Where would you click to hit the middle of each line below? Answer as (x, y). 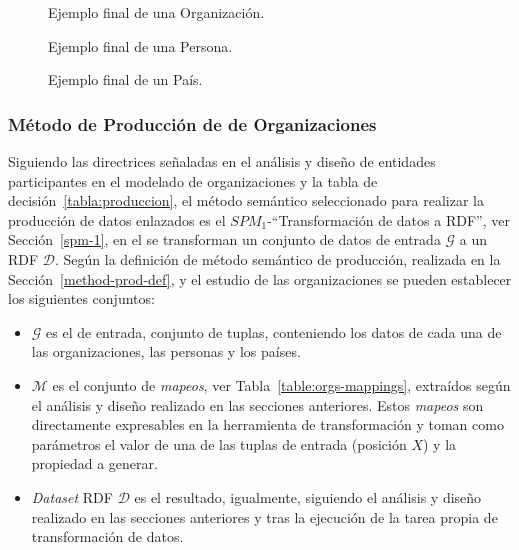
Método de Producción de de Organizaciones (192, 123)
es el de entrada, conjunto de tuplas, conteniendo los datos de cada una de (274, 331)
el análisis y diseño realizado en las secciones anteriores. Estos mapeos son (257, 404)
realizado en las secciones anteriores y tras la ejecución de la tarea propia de (264, 516)
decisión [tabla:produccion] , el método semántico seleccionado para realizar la (246, 200)
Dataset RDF (72, 496)
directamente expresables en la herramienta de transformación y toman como (267, 424)
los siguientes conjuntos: (81, 298)
